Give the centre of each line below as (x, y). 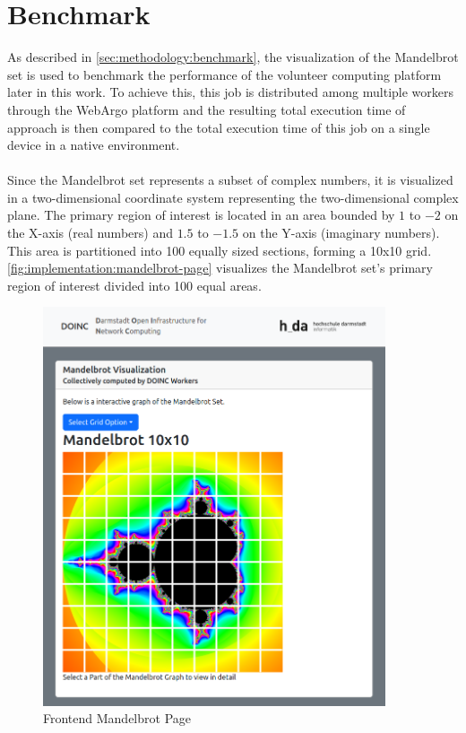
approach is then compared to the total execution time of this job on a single (219, 127)
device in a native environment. (94, 145)
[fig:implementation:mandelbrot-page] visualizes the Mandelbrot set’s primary (220, 268)
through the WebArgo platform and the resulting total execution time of (207, 109)
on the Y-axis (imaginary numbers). (341, 233)
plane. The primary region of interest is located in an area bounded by (201, 215)
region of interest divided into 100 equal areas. (134, 285)
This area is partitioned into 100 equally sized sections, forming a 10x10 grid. (220, 250)
